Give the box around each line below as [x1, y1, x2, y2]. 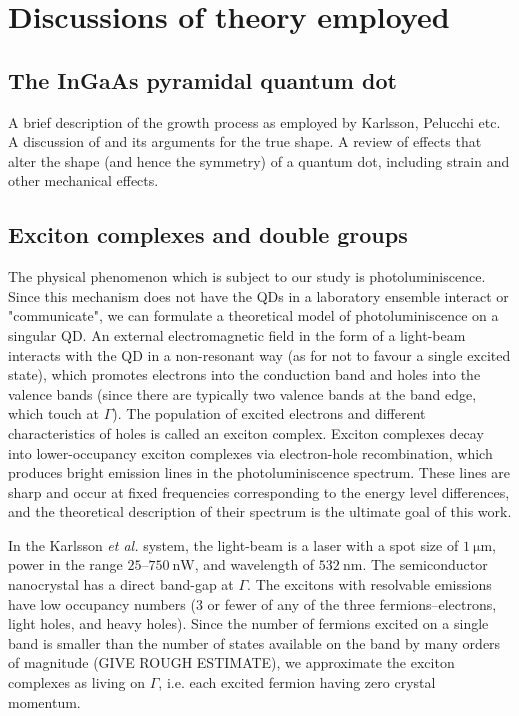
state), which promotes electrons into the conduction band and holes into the [8, 364, 481, 385]
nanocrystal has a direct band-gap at [8, 574, 234, 595]
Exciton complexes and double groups [8, 219, 408, 250]
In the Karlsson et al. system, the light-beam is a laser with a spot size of [8, 534, 459, 555]
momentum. [8, 691, 81, 712]
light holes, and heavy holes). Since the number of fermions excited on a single [8, 613, 489, 634]
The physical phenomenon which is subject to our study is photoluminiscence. [8, 266, 486, 287]
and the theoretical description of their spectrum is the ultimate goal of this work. [8, 501, 512, 522]
